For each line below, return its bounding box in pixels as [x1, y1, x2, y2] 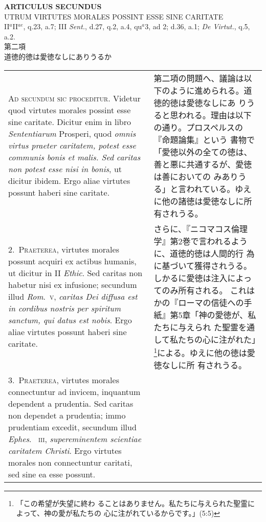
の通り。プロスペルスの [153, 121, 243, 133]
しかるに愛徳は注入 [153, 272, 228, 284]
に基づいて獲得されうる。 [153, 259, 252, 272]
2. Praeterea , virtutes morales [8, 243, 119, 256]
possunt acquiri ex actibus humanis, [8, 255, 137, 267]
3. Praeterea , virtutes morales [8, 373, 119, 386]
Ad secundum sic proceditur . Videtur [8, 92, 141, 105]
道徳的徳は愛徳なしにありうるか [4, 51, 112, 61]
